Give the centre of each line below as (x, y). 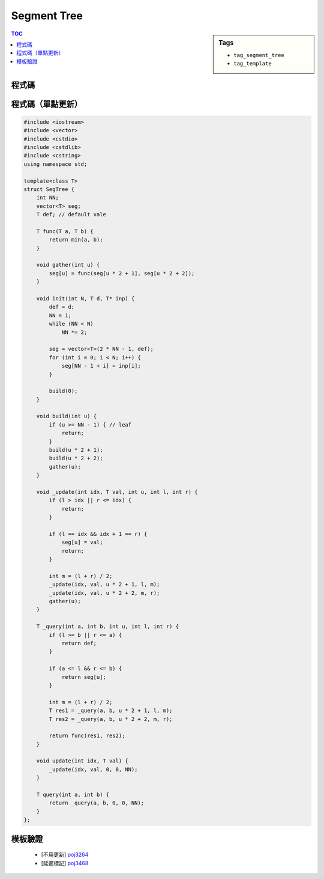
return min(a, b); (76, 240)
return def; (79, 643)
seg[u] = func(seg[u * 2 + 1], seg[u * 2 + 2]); (122, 273)
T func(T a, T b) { (65, 231)
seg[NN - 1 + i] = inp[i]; (101, 366)
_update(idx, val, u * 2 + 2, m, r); (104, 593)
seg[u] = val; (82, 543)
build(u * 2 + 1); (76, 450)
